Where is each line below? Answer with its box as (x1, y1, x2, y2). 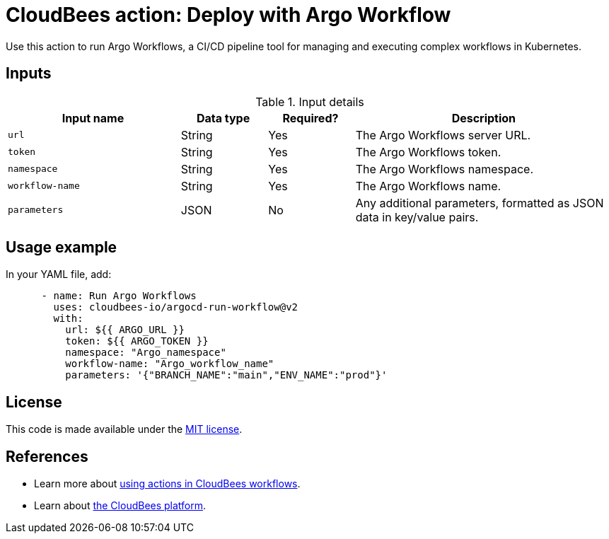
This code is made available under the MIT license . (6, 423, 243, 436)
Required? (282, 110, 339, 125)
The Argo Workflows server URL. (355, 127, 531, 142)
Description (451, 110, 516, 125)
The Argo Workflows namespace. (355, 161, 533, 176)
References (6, 447, 88, 465)
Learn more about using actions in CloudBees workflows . (34, 477, 301, 490)
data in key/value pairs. (355, 209, 479, 224)
